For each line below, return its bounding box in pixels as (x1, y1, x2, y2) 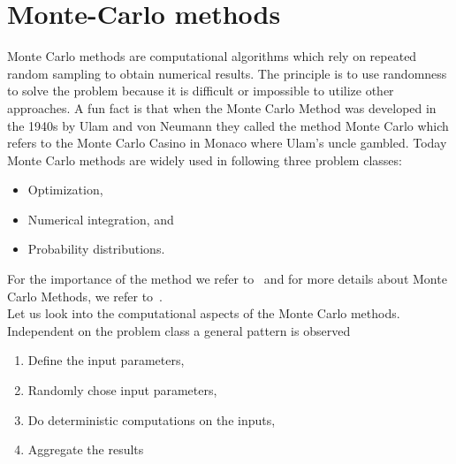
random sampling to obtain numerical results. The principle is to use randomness (7, 64, 447, 82)
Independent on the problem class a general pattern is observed (7, 321, 351, 339)
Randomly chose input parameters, (27, 381, 217, 399)
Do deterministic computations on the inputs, (27, 410, 276, 429)
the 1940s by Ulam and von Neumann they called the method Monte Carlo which (7, 116, 449, 134)
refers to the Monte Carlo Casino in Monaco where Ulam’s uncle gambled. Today (7, 133, 447, 152)
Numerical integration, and (27, 209, 174, 228)
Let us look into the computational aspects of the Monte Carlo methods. (7, 304, 400, 323)
